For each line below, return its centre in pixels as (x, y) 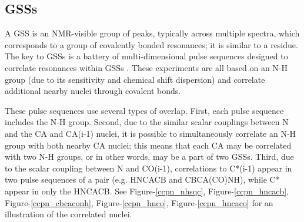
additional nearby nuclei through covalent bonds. (93, 91)
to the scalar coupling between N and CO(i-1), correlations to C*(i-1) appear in (148, 168)
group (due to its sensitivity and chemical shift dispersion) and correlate (135, 79)
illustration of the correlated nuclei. (69, 214)
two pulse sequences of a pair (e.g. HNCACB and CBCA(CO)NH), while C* (142, 179)
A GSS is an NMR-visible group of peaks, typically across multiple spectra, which (152, 33)
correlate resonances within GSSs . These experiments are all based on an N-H (146, 67)
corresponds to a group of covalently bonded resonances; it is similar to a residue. (151, 44)
